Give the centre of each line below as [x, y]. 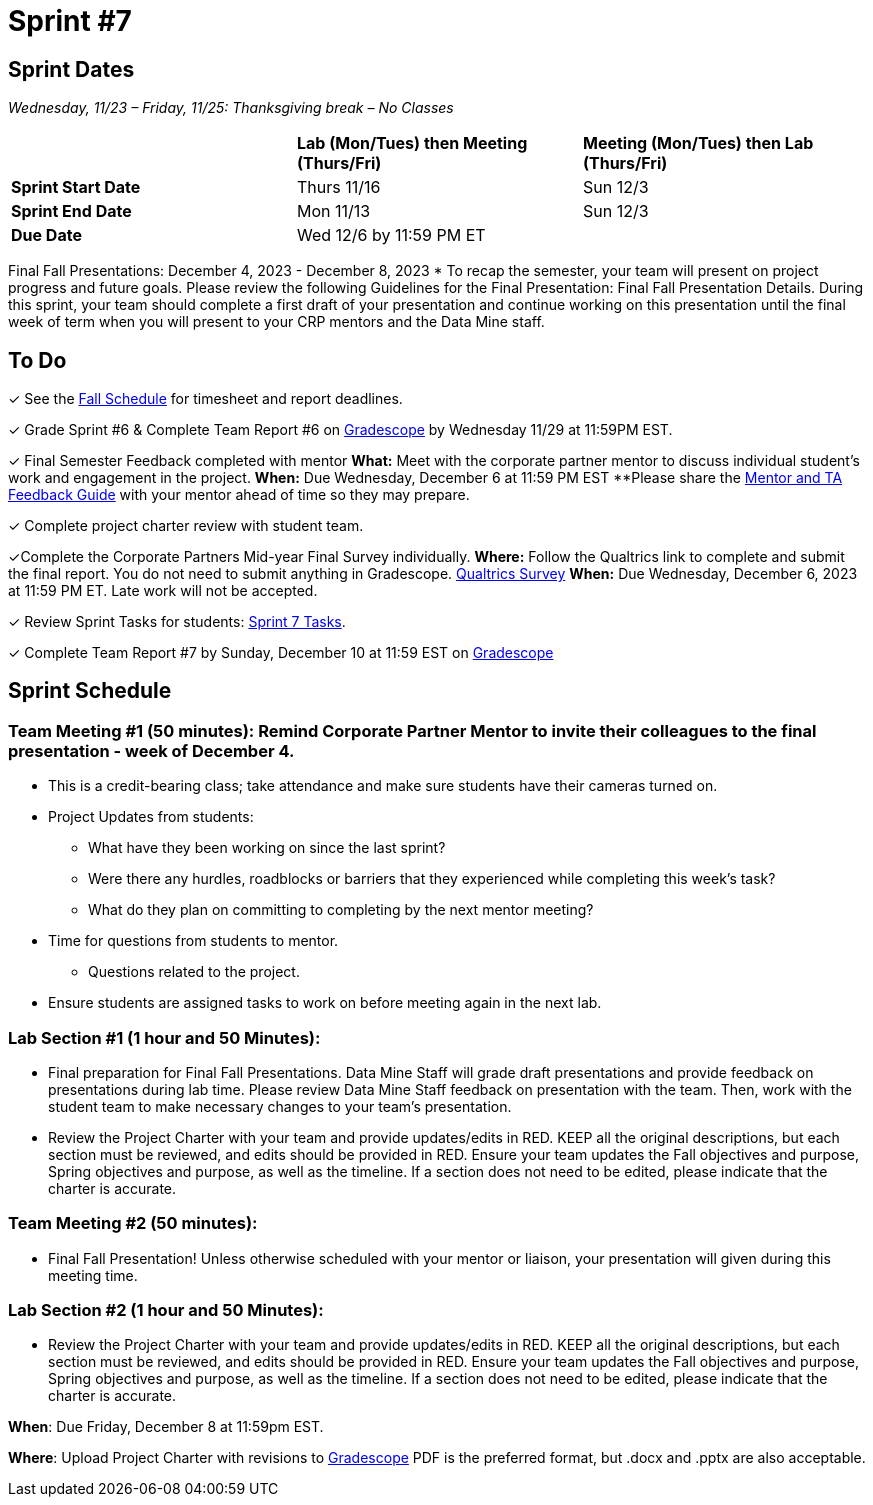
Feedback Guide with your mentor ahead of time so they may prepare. [239, 495]
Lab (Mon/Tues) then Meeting [412, 143]
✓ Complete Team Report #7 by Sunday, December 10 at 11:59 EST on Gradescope [281, 653]
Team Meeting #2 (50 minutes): [133, 1223]
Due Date [46, 235]
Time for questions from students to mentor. [193, 941]
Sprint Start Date [76, 187]
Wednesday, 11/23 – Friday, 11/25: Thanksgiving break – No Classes [231, 108]
